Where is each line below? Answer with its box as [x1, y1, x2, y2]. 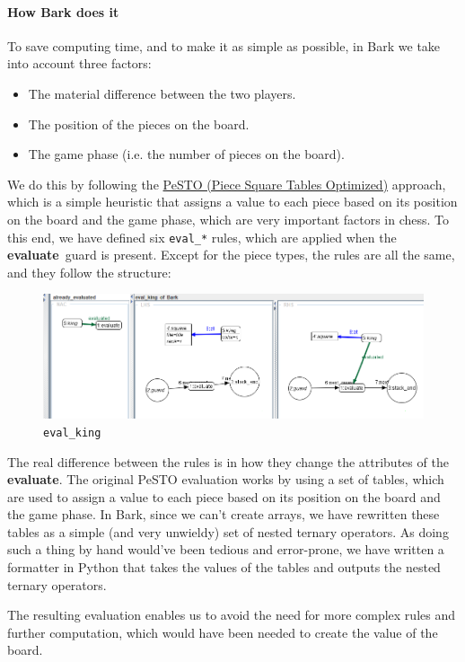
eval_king [43, 426, 101, 439]
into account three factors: [7, 54, 152, 73]
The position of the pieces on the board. [28, 114, 250, 133]
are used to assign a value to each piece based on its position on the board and [7, 487, 441, 506]
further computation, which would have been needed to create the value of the [7, 622, 438, 641]
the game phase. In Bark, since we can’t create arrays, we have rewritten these [7, 505, 440, 524]
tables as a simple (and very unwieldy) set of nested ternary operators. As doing [7, 522, 449, 541]
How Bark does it [7, 2, 119, 21]
